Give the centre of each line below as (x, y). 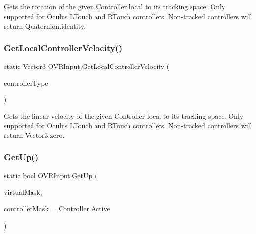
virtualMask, (23, 192)
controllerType (26, 83)
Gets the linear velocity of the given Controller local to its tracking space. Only (124, 116)
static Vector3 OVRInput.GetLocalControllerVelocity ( (87, 66)
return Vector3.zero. (34, 135)
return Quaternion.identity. (45, 26)
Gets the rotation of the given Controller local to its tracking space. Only (115, 6)
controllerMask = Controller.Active (57, 208)
